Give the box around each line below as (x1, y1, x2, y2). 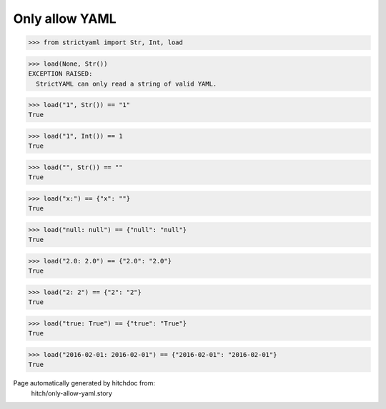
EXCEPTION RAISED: (28, 70, 93, 78)
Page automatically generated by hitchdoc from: (13, 379, 155, 388)
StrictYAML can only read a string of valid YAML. (36, 79, 217, 88)
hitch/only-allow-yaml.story (31, 389, 112, 398)
